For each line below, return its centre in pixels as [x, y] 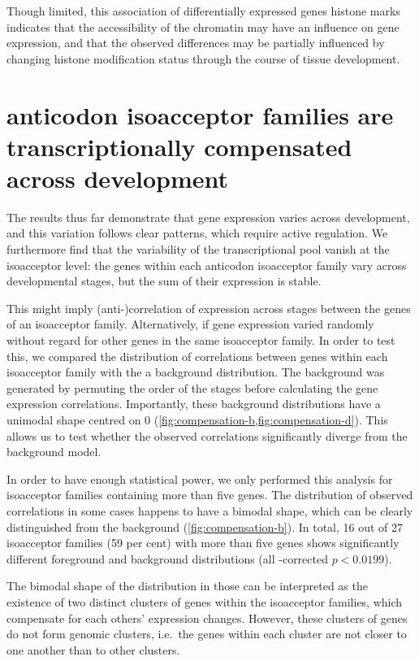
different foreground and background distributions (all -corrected [167, 558]
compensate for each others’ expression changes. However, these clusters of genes [207, 618]
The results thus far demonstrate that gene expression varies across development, [208, 217]
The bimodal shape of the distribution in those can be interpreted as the [187, 586]
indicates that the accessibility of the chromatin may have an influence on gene [203, 26]
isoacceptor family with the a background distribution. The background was [196, 372]
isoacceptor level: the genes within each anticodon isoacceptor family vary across [207, 265]
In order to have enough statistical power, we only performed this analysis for [200, 478]
